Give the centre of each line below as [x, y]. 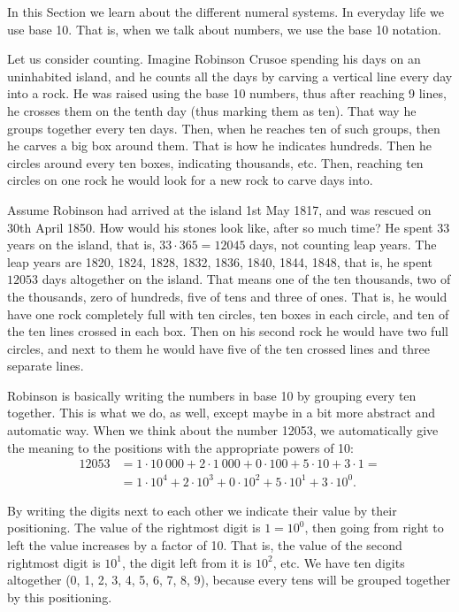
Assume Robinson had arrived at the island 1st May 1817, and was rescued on [219, 209]
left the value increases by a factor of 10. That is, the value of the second [205, 545]
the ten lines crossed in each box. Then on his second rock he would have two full [228, 331]
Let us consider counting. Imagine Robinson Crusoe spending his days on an [214, 59]
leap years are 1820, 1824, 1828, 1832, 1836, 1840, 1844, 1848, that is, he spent [220, 261]
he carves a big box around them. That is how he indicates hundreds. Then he [219, 145]
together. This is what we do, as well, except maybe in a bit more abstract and [222, 413]
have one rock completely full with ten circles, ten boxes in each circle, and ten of [228, 314]
